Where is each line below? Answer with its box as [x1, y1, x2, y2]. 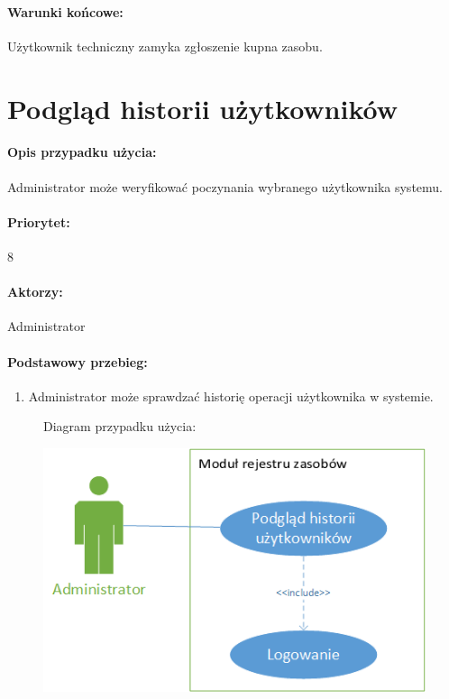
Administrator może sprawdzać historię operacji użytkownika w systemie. [28, 386, 434, 405]
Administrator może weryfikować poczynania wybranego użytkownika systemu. [7, 177, 443, 196]
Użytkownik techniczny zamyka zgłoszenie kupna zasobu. [7, 36, 323, 55]
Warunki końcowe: [7, 2, 124, 21]
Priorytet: [7, 212, 70, 231]
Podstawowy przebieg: [7, 352, 148, 371]
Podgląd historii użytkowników [7, 89, 398, 126]
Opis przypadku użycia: [7, 143, 157, 161]
